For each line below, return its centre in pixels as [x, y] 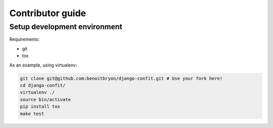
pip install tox [40, 107]
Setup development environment [66, 27]
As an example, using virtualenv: [43, 65]
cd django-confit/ [43, 85]
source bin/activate [45, 99]
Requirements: [25, 39]
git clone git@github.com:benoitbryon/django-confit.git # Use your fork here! [121, 78]
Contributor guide [48, 13]
